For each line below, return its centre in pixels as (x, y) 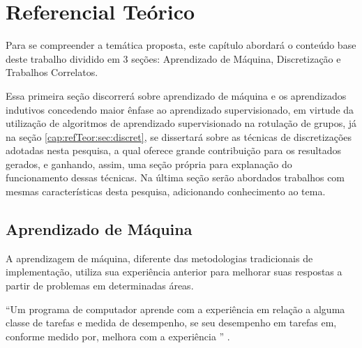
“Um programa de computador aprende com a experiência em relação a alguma (175, 309)
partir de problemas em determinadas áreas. (100, 286)
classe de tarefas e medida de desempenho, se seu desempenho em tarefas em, (171, 323)
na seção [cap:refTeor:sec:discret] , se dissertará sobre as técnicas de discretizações (179, 136)
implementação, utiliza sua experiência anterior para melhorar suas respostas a (174, 272)
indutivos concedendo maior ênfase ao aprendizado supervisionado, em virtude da (180, 109)
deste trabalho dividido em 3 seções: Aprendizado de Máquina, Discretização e (173, 58)
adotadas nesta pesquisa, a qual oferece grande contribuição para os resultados (174, 150)
